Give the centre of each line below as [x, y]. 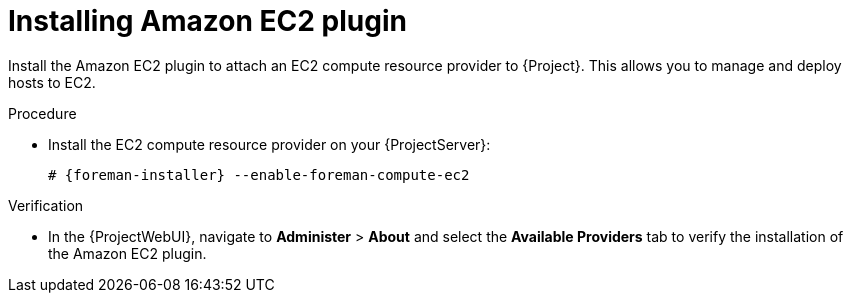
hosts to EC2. [52, 82]
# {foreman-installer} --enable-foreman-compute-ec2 [259, 174]
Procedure [42, 113]
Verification [46, 205]
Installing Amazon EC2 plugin [207, 21]
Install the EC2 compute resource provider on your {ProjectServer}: [269, 144]
